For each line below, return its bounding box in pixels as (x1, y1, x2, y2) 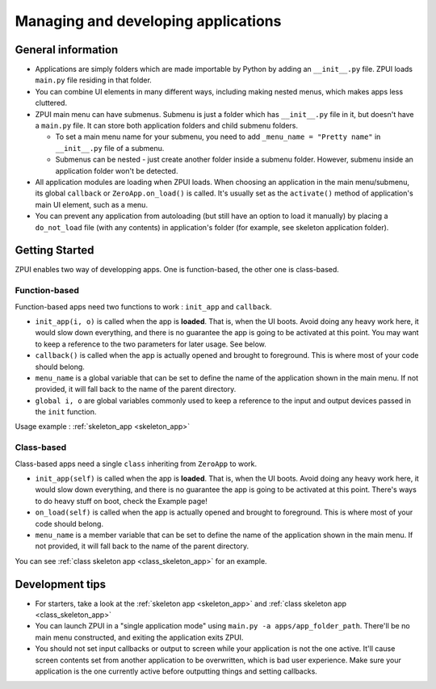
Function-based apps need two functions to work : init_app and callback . (15, 301, 272, 311)
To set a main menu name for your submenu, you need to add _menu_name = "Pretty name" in (55, 132, 381, 141)
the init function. (35, 407, 97, 417)
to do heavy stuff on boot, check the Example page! (35, 496, 208, 506)
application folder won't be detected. (55, 166, 178, 175)
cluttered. (35, 98, 68, 108)
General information (15, 43, 119, 57)
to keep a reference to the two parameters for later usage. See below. (35, 339, 266, 349)
